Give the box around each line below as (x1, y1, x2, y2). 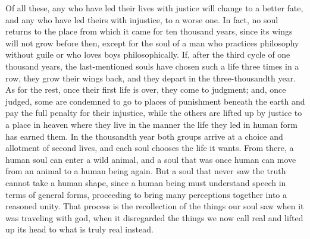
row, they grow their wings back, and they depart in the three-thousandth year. (5, 71, 296, 84)
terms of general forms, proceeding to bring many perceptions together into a (5, 188, 287, 200)
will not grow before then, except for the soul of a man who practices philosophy (5, 36, 299, 49)
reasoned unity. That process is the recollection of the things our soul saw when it (5, 200, 304, 212)
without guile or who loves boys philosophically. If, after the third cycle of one (5, 48, 290, 61)
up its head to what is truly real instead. (5, 223, 154, 235)
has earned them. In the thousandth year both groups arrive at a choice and (5, 130, 283, 142)
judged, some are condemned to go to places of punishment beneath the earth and (5, 95, 305, 107)
